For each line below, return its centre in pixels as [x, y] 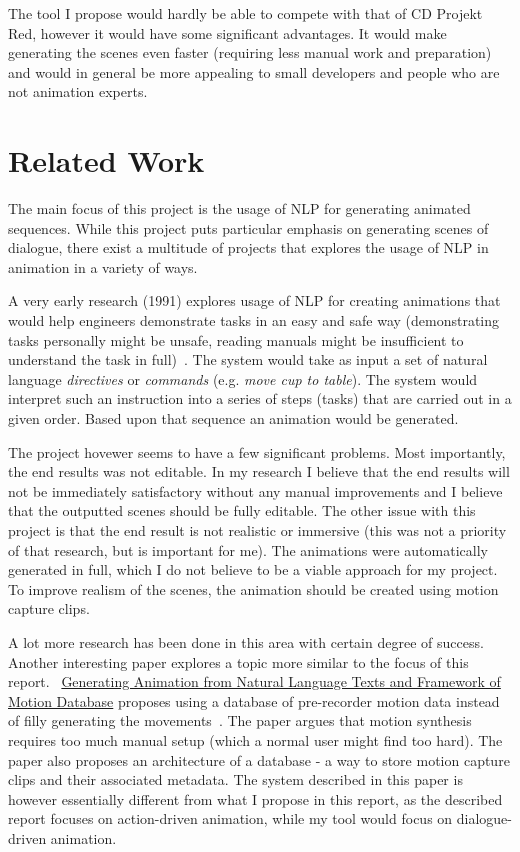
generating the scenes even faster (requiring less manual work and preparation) [250, 52]
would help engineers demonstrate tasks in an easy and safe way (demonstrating [254, 320]
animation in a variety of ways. [103, 266]
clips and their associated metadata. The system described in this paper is [235, 779]
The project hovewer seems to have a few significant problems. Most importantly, [257, 451]
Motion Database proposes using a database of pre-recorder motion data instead [254, 700]
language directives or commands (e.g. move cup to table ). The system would [243, 378]
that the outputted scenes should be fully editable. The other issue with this [242, 510]
